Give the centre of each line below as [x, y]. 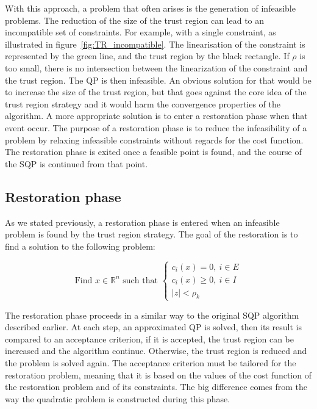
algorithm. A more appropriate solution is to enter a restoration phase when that [156, 116]
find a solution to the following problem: [80, 246]
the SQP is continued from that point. [77, 163]
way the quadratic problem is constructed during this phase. [118, 398]
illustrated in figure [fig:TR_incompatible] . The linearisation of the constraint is [155, 44]
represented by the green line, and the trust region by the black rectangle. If [147, 56]
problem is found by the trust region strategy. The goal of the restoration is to [151, 234]
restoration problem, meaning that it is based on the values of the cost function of [158, 375]
